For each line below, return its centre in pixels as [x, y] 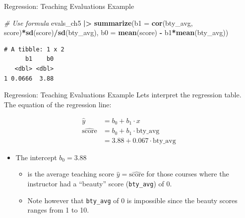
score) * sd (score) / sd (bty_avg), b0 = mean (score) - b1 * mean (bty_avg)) [116, 32]
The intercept [36, 157]
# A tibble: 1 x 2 [34, 49]
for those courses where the [188, 174]
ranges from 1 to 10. [58, 210]
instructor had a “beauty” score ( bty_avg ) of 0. [100, 183]
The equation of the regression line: [58, 104]
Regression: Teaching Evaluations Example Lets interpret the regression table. [123, 95]
